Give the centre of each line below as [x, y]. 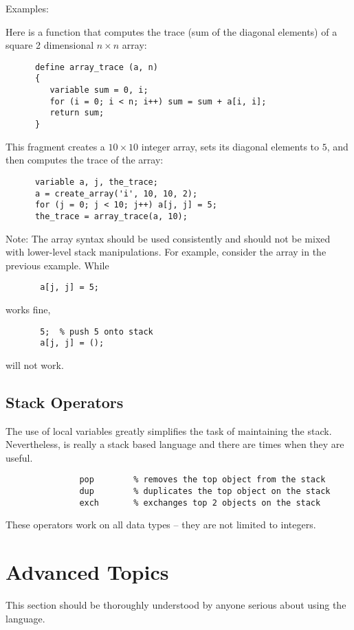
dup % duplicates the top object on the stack [205, 492]
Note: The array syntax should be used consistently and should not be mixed [168, 238]
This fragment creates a [55, 146]
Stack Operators [65, 402]
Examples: [27, 8]
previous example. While [57, 265]
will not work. [35, 364]
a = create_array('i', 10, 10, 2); [116, 193]
